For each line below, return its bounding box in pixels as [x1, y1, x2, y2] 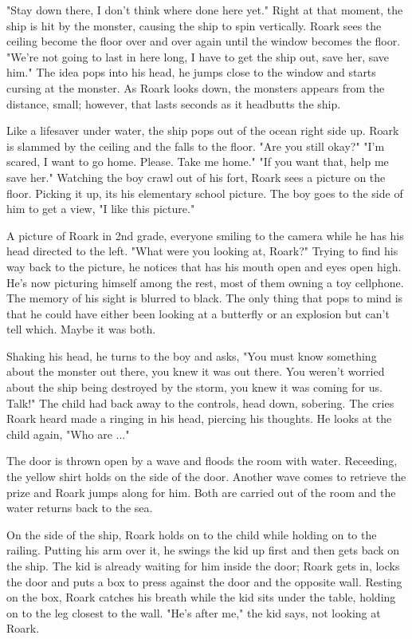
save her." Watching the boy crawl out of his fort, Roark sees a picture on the [6, 168, 386, 185]
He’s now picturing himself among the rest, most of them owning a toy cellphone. [6, 274, 404, 290]
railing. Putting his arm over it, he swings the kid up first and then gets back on [6, 542, 400, 558]
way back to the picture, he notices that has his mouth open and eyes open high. [6, 258, 402, 274]
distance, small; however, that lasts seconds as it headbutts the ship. [6, 95, 341, 112]
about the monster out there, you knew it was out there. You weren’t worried [6, 363, 385, 380]
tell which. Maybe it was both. [6, 321, 156, 337]
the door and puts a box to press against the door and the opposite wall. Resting [6, 573, 402, 590]
